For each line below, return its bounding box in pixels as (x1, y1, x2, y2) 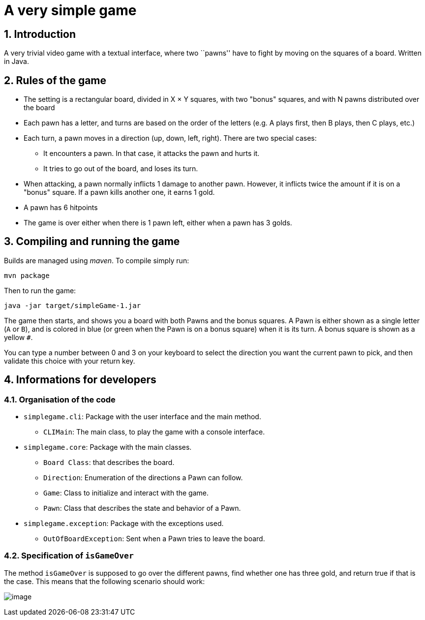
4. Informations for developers (4, 373, 156, 386)
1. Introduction (4, 28, 76, 40)
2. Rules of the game (4, 74, 107, 87)
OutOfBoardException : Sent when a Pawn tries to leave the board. (43, 534, 265, 543)
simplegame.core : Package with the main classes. (24, 443, 192, 452)
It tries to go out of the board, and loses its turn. (43, 164, 198, 173)
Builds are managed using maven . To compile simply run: (4, 256, 189, 265)
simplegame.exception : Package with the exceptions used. (24, 519, 224, 528)
